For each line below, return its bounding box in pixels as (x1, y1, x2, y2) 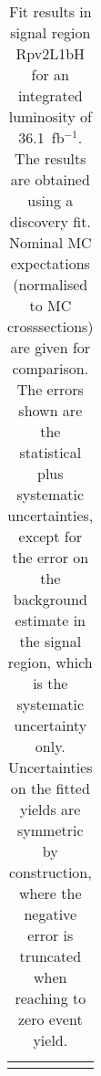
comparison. (12, 358, 89, 379)
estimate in (15, 610, 86, 631)
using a (27, 190, 74, 211)
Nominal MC (8, 232, 92, 253)
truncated (19, 945, 82, 966)
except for (18, 526, 82, 547)
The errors (16, 379, 84, 400)
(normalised (13, 274, 88, 295)
